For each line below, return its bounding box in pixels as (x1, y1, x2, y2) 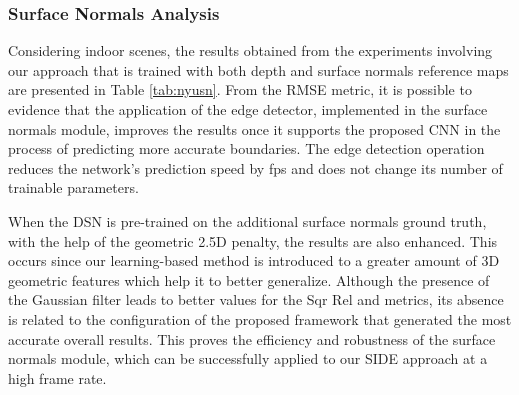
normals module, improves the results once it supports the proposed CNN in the (8, 118, 501, 139)
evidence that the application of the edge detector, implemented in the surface (8, 99, 488, 119)
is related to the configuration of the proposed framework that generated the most (8, 308, 512, 329)
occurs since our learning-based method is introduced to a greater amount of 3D (8, 250, 500, 271)
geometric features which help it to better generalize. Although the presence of (8, 269, 490, 290)
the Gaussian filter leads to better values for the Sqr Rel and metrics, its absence (8, 289, 504, 310)
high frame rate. (8, 367, 107, 388)
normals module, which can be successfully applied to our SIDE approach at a (8, 348, 488, 369)
